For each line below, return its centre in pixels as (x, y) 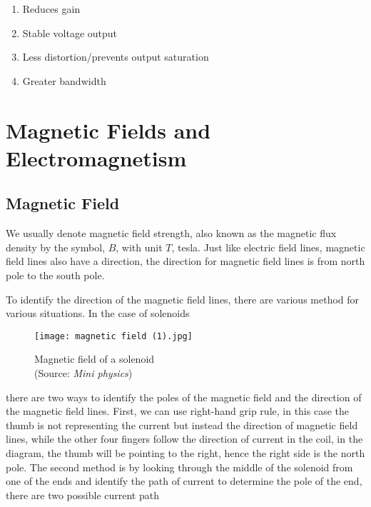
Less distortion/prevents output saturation (116, 57)
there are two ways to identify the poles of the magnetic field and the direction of (184, 397)
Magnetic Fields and (108, 130)
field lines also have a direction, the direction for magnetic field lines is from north (185, 261)
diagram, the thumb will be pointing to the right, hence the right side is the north (185, 452)
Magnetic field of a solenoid (95, 359)
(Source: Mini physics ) (83, 372)
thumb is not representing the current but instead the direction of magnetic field (182, 425)
